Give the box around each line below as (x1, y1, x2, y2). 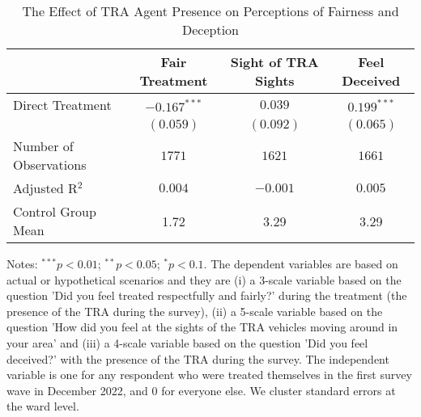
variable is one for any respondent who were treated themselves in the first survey (6, 366, 412, 383)
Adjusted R (13, 179, 78, 197)
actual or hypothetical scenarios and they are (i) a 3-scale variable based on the (6, 271, 402, 288)
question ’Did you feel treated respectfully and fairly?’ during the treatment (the (6, 287, 407, 304)
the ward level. (6, 398, 79, 415)
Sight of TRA (230, 53, 319, 71)
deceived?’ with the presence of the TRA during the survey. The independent (6, 350, 389, 367)
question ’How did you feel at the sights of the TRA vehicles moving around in (6, 318, 398, 335)
